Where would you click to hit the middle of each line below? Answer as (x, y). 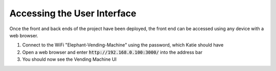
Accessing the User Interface (73, 13)
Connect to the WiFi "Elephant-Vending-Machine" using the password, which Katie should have (123, 45)
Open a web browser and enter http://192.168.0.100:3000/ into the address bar (112, 52)
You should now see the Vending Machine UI (70, 59)
